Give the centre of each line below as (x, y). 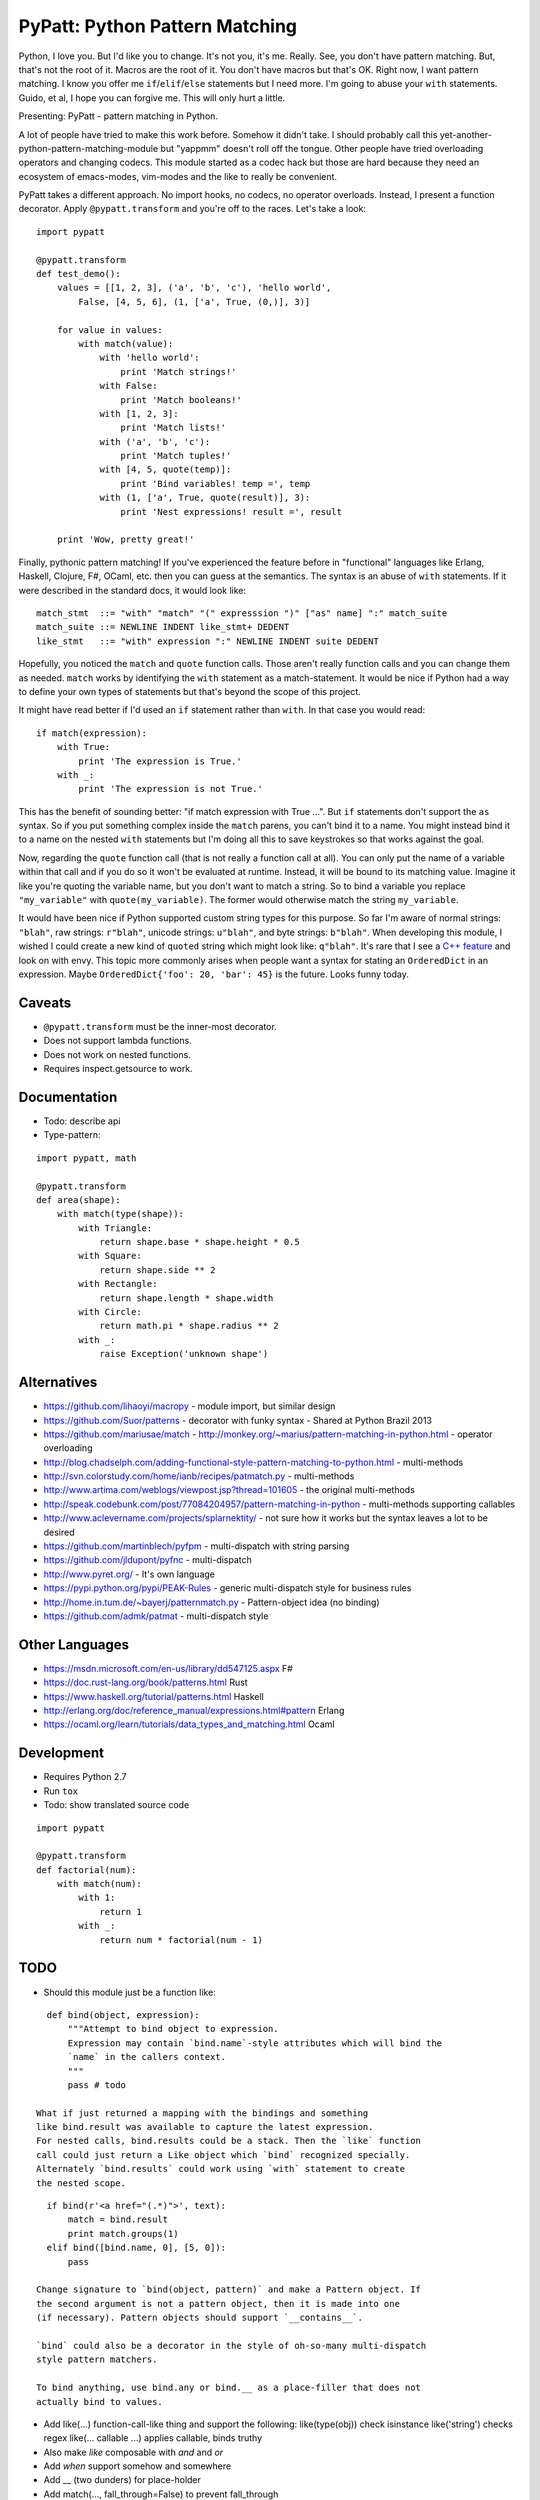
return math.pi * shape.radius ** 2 (189, 1326)
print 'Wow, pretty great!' (125, 539)
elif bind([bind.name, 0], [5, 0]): (136, 2248)
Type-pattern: (72, 1135)
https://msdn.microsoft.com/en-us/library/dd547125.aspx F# (168, 1668)
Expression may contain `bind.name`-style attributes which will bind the (255, 2043)
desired (59, 1532)
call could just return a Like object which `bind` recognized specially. (223, 2154)
